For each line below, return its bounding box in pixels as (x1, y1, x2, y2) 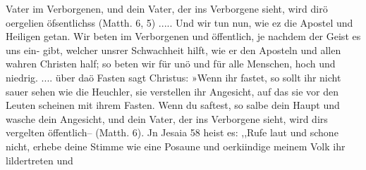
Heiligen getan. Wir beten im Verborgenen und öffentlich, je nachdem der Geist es (6, 29, 361, 44)
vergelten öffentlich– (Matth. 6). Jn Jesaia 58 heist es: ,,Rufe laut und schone (6, 125, 338, 140)
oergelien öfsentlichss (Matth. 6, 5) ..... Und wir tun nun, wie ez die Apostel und (6, 15, 353, 30)
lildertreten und (6, 152, 73, 167)
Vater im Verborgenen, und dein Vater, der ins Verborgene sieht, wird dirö (6, 1, 328, 15)
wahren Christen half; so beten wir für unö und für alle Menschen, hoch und (6, 56, 336, 71)
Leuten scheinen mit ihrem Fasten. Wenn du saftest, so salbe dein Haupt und (6, 98, 340, 112)
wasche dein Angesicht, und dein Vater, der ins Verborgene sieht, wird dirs (6, 111, 328, 126)
